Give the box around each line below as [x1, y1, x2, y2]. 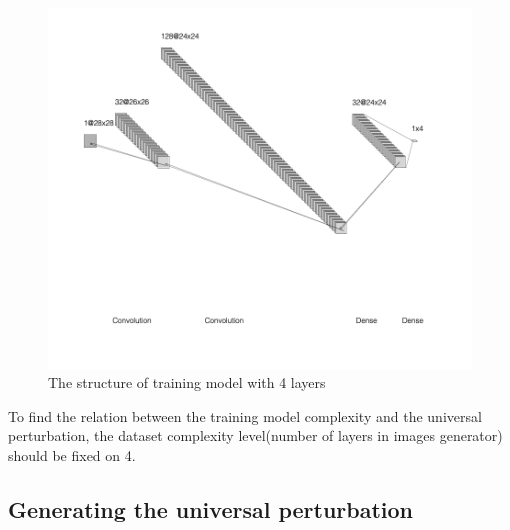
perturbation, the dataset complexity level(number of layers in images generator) [8, 425, 503, 446]
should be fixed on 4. [8, 445, 136, 466]
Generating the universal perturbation [8, 494, 414, 525]
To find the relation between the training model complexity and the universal [8, 405, 482, 426]
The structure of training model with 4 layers [48, 372, 326, 393]
